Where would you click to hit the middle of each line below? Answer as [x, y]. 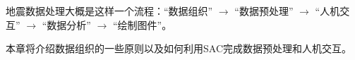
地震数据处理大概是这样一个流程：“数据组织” [109, 11]
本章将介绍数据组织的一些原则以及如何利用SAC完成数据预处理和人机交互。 [179, 48]
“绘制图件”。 [142, 24]
